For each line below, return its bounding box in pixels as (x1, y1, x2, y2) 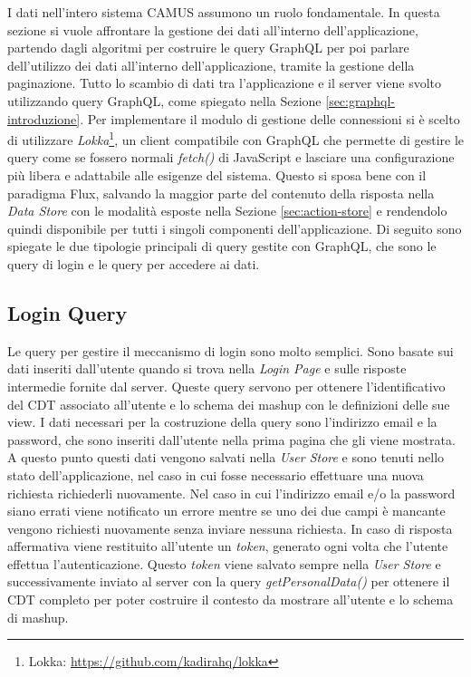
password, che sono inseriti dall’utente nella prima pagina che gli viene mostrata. (7, 430, 456, 449)
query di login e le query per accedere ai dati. (7, 254, 260, 273)
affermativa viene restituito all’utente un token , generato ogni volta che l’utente (7, 537, 448, 556)
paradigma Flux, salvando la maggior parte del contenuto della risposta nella (7, 183, 435, 202)
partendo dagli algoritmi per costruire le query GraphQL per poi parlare (7, 38, 409, 57)
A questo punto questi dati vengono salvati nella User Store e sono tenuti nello (7, 448, 445, 467)
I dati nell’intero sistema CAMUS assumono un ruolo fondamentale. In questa (7, 3, 440, 21)
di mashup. (7, 607, 69, 626)
